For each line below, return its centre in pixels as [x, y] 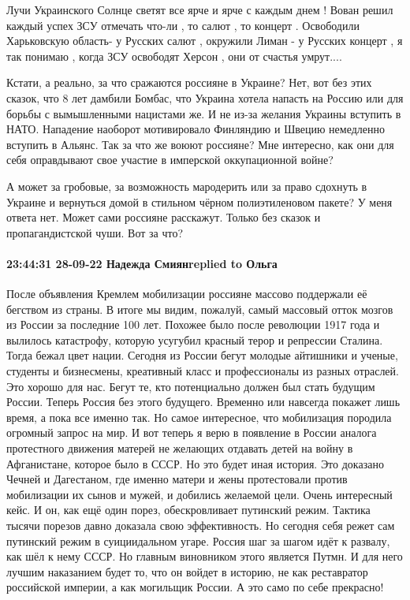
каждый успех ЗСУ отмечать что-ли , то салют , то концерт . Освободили [183, 25]
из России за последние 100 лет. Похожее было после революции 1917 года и [193, 324]
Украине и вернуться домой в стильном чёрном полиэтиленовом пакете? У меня [199, 201]
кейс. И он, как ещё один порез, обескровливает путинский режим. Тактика [188, 510]
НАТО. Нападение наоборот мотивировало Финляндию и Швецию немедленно [196, 129]
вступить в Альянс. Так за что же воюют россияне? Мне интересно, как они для [200, 144]
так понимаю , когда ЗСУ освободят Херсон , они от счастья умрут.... [174, 56]
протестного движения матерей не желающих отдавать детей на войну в [180, 448]
